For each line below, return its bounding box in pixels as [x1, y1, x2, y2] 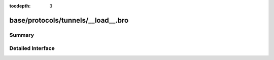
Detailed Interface [9, 45, 55, 52]
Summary [9, 31, 35, 38]
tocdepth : [9, 3, 31, 9]
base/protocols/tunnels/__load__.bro [9, 16, 129, 25]
